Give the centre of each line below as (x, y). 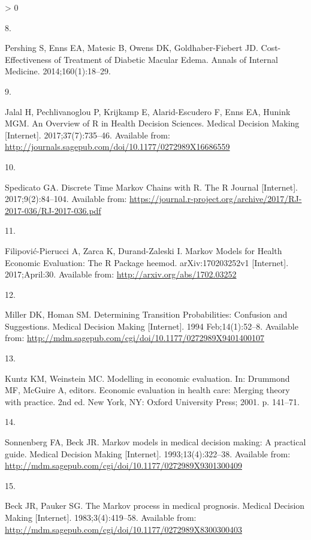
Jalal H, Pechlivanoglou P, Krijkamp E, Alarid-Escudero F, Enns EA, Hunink (148, 111)
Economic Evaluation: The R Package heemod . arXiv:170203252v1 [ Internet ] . (147, 262)
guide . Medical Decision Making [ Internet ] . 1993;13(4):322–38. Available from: (148, 453)
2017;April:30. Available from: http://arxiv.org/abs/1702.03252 (121, 274)
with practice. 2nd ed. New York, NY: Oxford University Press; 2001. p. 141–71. (152, 401)
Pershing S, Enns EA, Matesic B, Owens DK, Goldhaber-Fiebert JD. (132, 48)
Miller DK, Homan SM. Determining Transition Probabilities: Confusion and (146, 314)
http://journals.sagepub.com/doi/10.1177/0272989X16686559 (117, 147)
